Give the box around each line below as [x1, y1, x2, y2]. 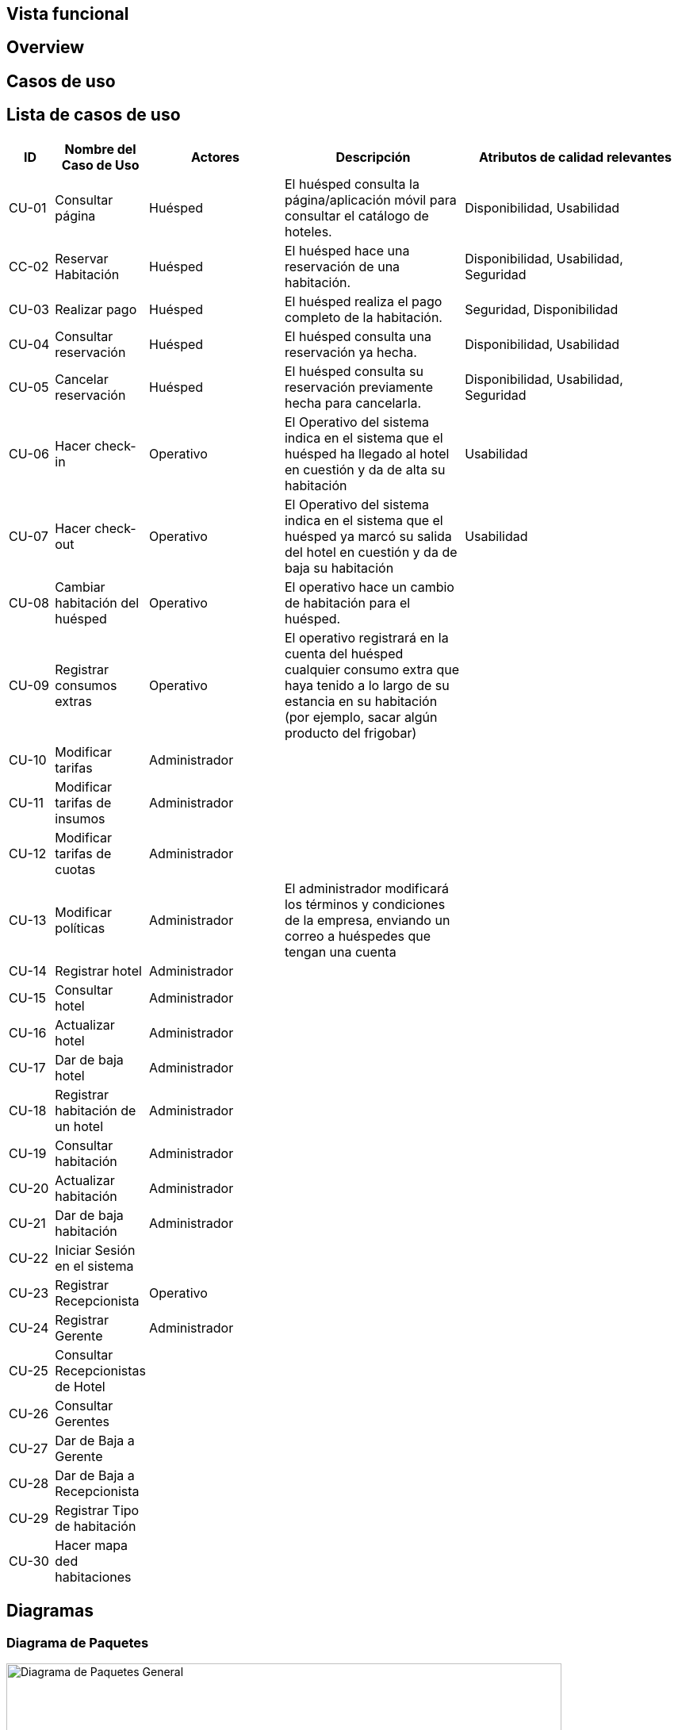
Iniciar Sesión [55, 1241, 136, 1258]
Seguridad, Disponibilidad [465, 301, 619, 317]
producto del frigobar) [284, 724, 417, 741]
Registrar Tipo [55, 1502, 140, 1518]
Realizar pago [55, 301, 137, 317]
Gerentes [55, 1413, 109, 1429]
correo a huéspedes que [284, 927, 431, 944]
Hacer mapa [55, 1536, 128, 1553]
